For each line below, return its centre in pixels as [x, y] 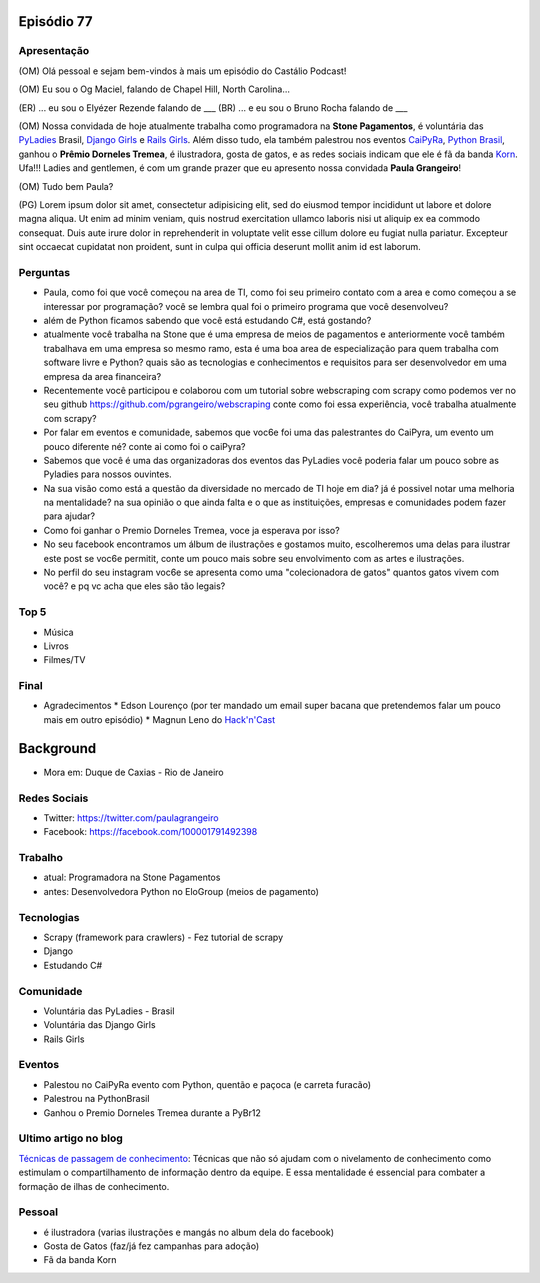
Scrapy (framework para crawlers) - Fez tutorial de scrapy [163, 937]
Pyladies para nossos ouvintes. [107, 474]
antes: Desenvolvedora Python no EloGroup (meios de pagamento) [181, 891]
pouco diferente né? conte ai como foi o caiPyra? [144, 446]
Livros [56, 646]
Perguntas [44, 272]
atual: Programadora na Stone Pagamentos [132, 877]
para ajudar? [69, 516]
